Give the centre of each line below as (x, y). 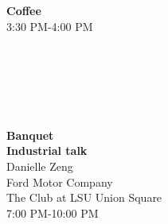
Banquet (30, 135)
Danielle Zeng (40, 166)
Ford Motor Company (60, 182)
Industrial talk (47, 151)
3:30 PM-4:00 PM (50, 26)
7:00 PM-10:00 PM (53, 212)
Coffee (24, 10)
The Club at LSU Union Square (84, 197)
